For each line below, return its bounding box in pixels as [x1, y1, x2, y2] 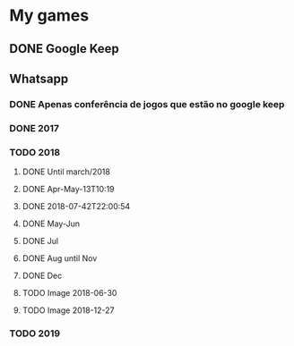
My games [9, 5, 90, 26]
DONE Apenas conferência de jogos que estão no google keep [9, 97, 285, 110]
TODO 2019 [9, 327, 61, 340]
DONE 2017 [9, 122, 60, 134]
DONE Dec [22, 270, 63, 282]
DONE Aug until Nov [22, 253, 98, 264]
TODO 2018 [9, 146, 61, 158]
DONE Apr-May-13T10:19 [22, 184, 115, 195]
